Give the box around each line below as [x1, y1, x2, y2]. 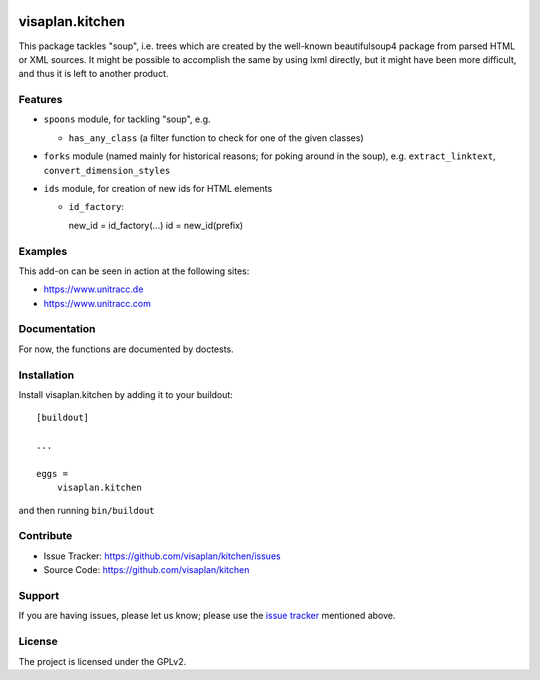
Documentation [18, 322, 96, 336]
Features [18, 93, 63, 107]
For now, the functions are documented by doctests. [18, 343, 234, 355]
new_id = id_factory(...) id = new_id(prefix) [68, 219, 244, 231]
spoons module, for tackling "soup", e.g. [43, 113, 211, 125]
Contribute [18, 529, 73, 543]
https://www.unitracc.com [43, 297, 152, 309]
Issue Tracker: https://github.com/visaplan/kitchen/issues [43, 550, 281, 562]
